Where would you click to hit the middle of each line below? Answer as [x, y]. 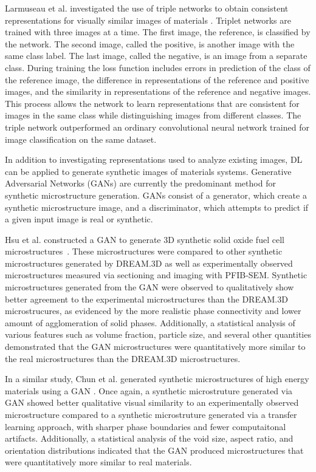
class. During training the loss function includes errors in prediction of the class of [158, 67]
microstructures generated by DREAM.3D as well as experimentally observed [149, 263]
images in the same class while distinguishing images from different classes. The [153, 115]
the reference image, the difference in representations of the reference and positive [157, 79]
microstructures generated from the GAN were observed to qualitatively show [149, 287]
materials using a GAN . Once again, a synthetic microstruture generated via [149, 390]
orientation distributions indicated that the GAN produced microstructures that [154, 450]
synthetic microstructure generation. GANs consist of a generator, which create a [156, 195]
